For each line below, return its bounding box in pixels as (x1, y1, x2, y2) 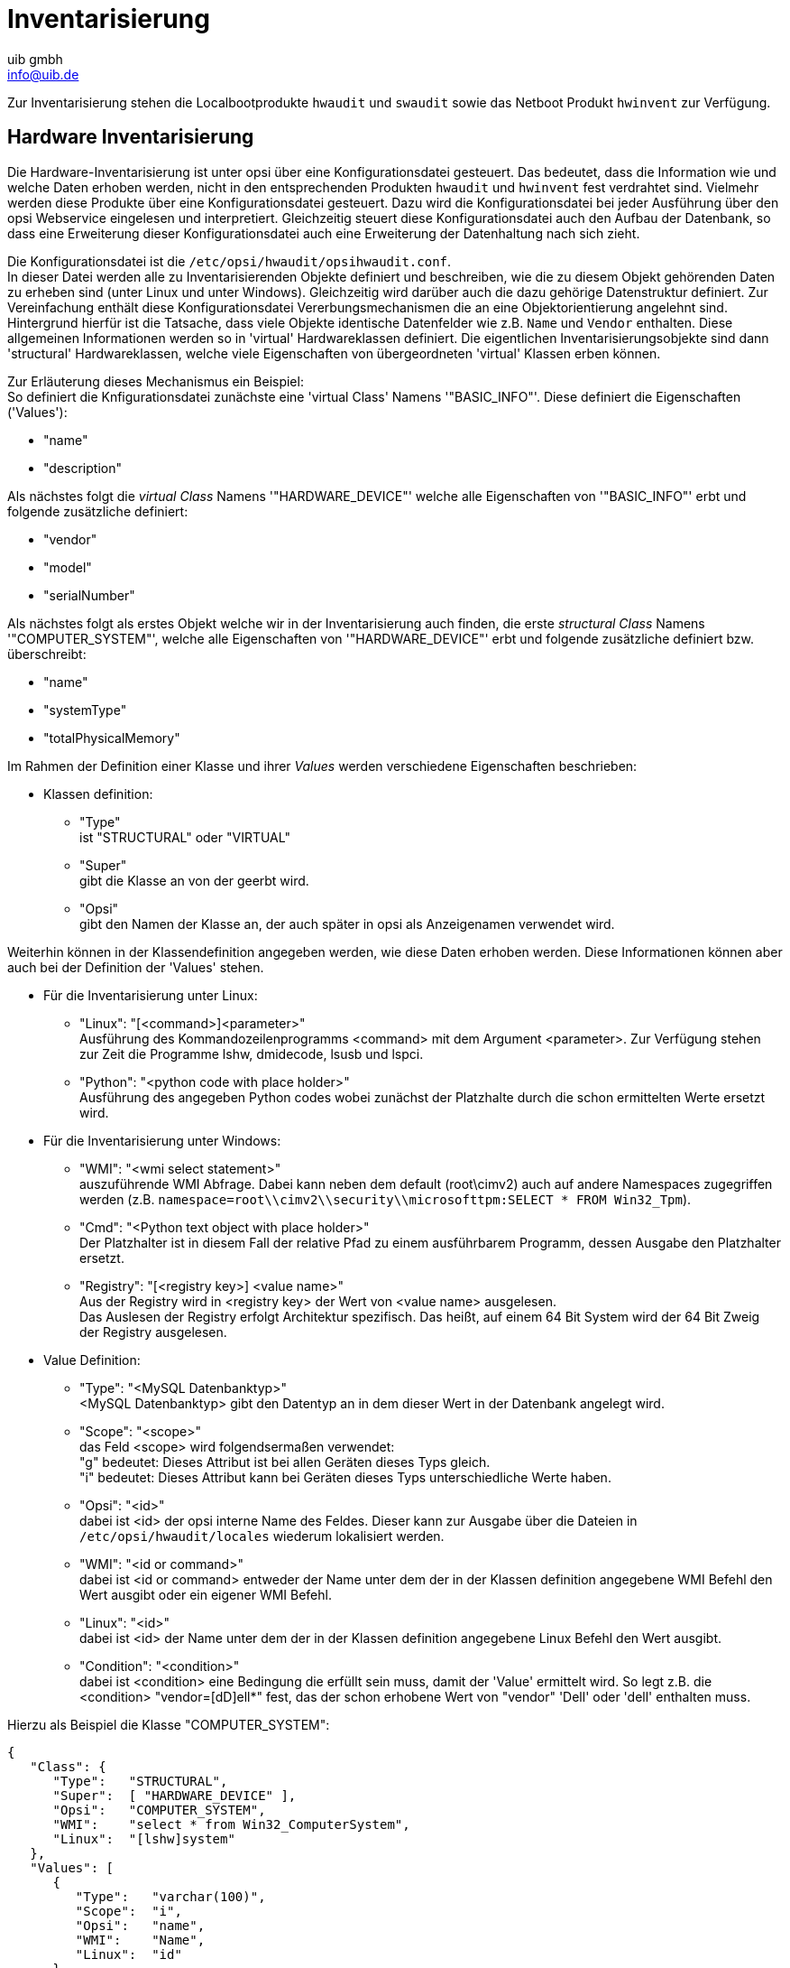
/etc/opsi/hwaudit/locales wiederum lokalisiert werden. (79, 1527, 445, 1544)
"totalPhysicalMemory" (43, 729, 180, 746)
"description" (43, 460, 122, 476)
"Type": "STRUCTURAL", (52, 1773, 228, 1788)
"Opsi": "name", (75, 1917, 206, 1933)
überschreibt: (7, 645, 87, 662)
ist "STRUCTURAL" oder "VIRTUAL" (79, 829, 290, 845)
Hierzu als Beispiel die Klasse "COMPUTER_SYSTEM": (7, 1716, 330, 1732)
